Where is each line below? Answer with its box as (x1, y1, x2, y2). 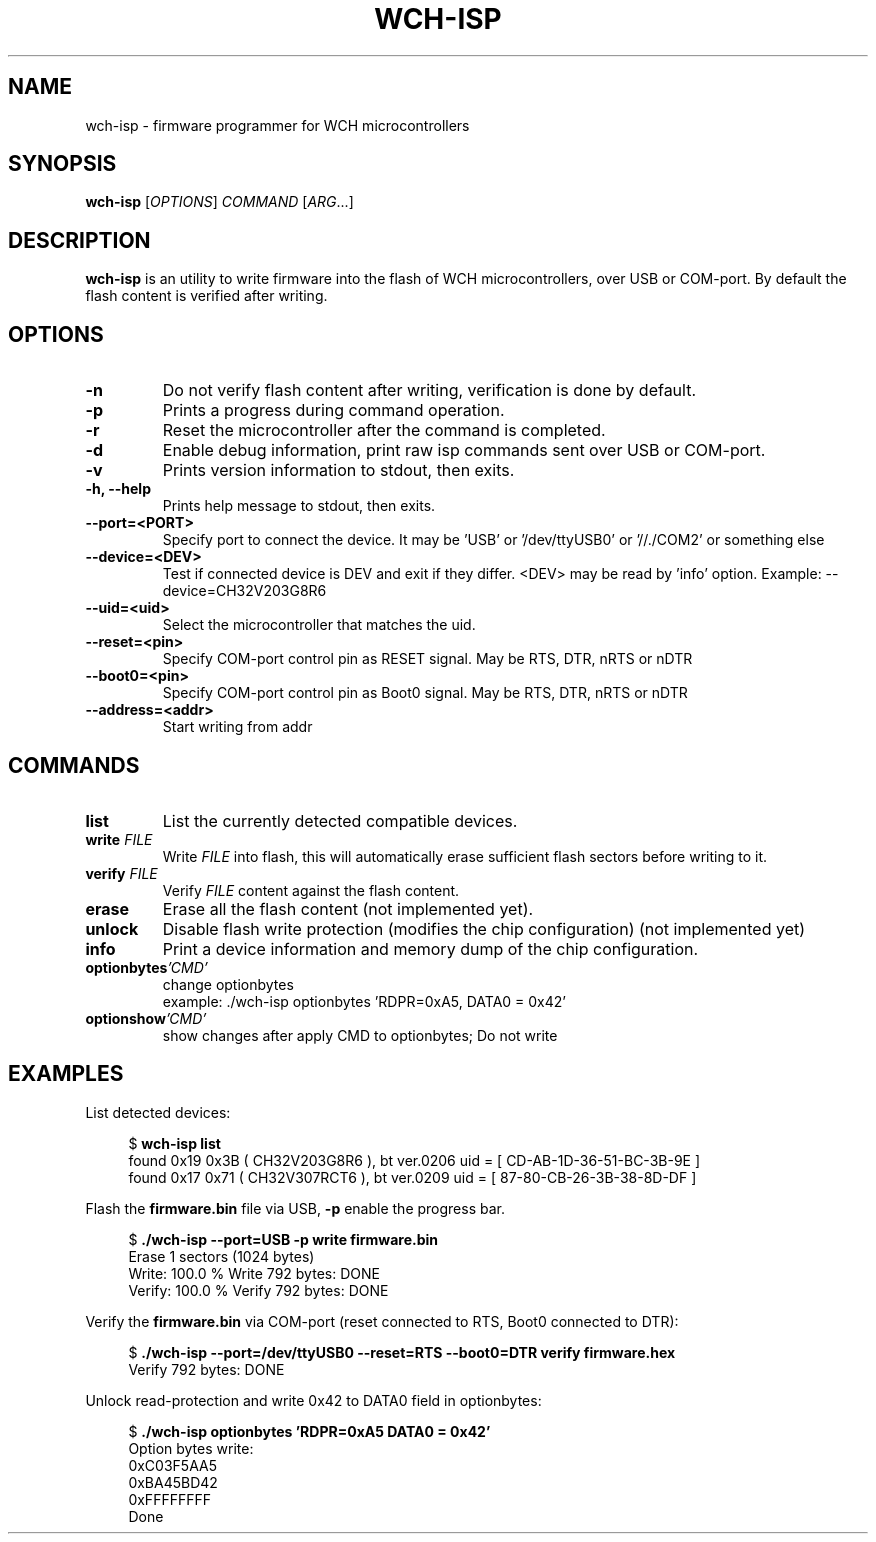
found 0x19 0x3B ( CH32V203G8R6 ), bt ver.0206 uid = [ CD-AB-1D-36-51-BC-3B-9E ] (128, 1151, 701, 1169)
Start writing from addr (162, 718, 313, 736)
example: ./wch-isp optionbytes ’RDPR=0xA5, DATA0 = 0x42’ (162, 992, 566, 1010)
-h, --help (85, 480, 151, 498)
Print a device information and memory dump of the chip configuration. (162, 938, 699, 959)
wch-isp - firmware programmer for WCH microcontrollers (85, 116, 470, 134)
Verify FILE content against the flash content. (162, 881, 460, 899)
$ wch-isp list (128, 1134, 221, 1152)
